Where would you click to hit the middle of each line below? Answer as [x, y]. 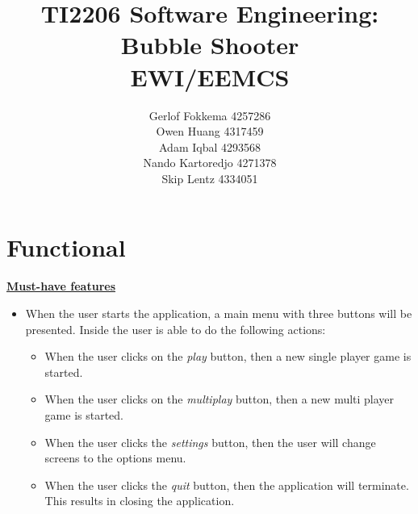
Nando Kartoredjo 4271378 [210, 163]
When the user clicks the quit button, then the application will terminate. [227, 485]
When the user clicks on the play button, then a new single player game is [228, 356]
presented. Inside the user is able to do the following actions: [176, 329]
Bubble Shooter [210, 45]
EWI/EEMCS [210, 76]
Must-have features [61, 286]
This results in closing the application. [140, 501]
